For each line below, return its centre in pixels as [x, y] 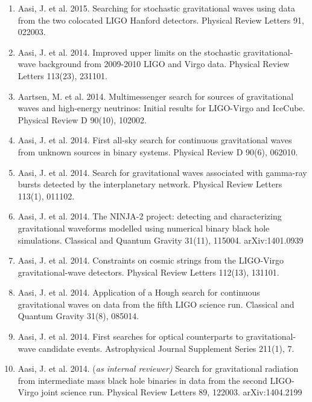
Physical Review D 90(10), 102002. [82, 119]
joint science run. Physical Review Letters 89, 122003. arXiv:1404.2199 [172, 392]
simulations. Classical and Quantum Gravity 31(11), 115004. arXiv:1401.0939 [161, 240]
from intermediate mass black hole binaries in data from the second [142, 380]
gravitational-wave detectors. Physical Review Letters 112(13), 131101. [148, 272]
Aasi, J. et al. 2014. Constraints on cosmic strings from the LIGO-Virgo [151, 260]
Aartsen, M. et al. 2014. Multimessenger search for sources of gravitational [156, 96]
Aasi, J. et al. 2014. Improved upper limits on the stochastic [129, 52]
